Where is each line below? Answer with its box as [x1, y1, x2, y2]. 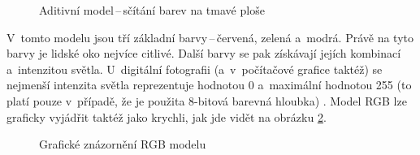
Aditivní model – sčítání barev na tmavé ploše [39, 2, 265, 18]
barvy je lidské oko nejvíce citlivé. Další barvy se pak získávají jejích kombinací [6, 45, 401, 62]
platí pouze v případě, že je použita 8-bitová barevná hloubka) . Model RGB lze [6, 92, 407, 109]
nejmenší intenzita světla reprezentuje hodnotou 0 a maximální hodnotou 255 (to [6, 76, 412, 93]
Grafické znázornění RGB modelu [39, 136, 206, 153]
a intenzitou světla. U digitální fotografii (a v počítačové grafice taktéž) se [6, 60, 383, 77]
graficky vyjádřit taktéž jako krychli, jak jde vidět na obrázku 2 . [6, 108, 327, 125]
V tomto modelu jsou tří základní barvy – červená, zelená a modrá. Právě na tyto [6, 28, 414, 45]
